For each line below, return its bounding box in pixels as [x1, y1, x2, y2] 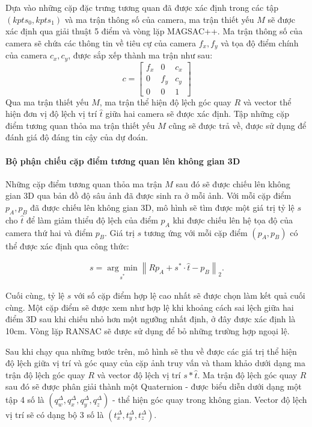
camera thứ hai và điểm [5, 226, 93, 238]
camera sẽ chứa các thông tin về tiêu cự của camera [5, 36, 197, 49]
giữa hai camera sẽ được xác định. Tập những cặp [105, 107, 289, 120]
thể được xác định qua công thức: [5, 239, 129, 252]
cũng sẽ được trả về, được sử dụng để [168, 119, 307, 131]
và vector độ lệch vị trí [97, 368, 181, 381]
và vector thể [243, 95, 292, 108]
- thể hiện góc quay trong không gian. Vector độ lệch [112, 393, 307, 405]
